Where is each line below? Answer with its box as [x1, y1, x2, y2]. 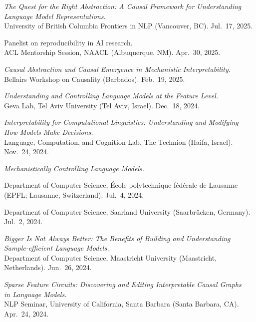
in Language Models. [4, 289, 67, 299]
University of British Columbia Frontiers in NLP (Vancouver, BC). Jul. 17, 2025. [4, 20, 253, 31]
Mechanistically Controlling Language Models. [4, 163, 145, 173]
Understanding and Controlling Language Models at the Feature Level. [4, 90, 219, 101]
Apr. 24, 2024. [4, 308, 49, 319]
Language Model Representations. [4, 10, 106, 21]
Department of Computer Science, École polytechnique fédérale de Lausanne [4, 180, 238, 190]
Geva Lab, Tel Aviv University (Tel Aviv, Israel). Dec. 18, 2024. [4, 100, 200, 110]
